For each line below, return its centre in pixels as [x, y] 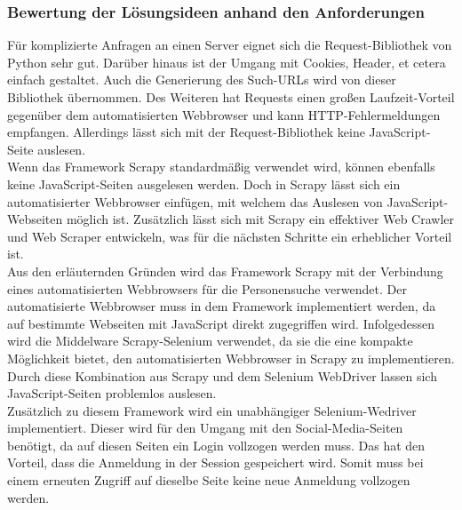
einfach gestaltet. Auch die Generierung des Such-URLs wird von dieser [202, 80]
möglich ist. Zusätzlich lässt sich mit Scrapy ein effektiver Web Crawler [260, 219]
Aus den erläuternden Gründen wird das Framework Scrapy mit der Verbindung [225, 271]
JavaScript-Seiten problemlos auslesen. [112, 393]
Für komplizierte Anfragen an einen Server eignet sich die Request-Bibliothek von [230, 45]
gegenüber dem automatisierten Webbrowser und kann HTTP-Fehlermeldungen [224, 114]
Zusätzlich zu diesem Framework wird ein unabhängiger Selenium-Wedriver [212, 410]
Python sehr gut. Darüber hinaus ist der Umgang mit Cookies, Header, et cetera [227, 62]
